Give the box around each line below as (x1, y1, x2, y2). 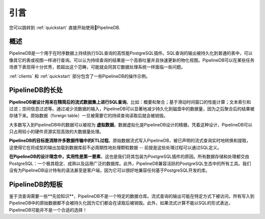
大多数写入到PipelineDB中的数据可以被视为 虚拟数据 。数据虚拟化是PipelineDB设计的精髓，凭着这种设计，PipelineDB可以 (9, 122, 253, 127)
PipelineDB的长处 (9, 86, 63, 94)
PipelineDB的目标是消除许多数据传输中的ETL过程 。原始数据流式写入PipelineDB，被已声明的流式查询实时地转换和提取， (9, 138, 251, 144)
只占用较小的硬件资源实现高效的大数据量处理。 (9, 128, 104, 135)
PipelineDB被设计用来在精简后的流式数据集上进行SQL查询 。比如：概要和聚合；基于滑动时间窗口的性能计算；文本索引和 (9, 99, 251, 105)
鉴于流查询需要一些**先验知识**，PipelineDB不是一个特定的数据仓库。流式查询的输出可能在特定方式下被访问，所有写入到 (9, 193, 255, 199)
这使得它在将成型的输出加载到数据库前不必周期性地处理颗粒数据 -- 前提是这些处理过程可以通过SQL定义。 (9, 144, 222, 150)
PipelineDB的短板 (9, 180, 63, 188)
